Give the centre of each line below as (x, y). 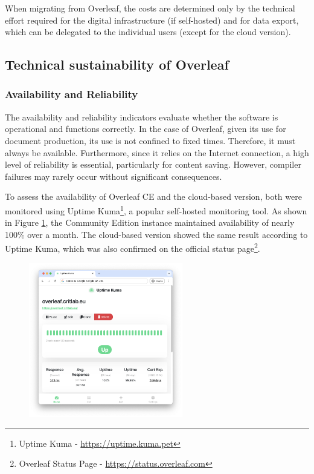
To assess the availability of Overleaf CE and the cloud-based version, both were (153, 196)
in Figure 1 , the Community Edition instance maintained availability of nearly (150, 222)
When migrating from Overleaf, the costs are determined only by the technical (150, 8)
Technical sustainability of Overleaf (117, 64)
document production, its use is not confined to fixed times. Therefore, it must (150, 140)
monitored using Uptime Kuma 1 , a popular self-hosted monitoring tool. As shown (156, 209)
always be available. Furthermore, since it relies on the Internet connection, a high (157, 152)
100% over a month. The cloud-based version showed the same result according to (156, 234)
